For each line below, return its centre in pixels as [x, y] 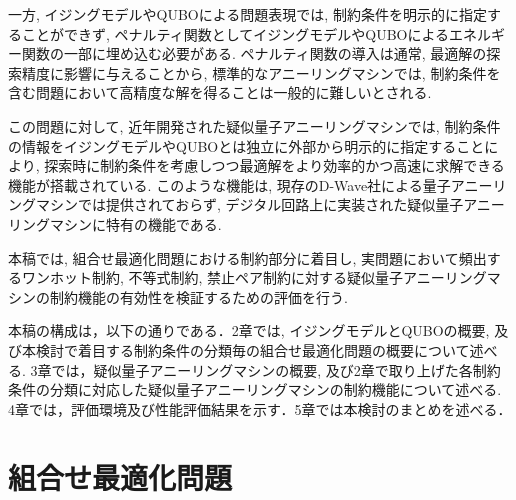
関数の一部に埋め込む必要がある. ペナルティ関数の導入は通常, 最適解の [254, 53]
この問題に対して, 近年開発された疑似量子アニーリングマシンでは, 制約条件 [254, 125]
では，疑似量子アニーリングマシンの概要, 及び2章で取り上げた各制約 [276, 369]
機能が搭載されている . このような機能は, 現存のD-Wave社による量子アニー [250, 184]
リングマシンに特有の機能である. [115, 223]
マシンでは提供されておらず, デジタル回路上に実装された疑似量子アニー [270, 204]
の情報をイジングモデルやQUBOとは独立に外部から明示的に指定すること [246, 145]
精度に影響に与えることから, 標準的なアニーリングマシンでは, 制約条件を [261, 72]
